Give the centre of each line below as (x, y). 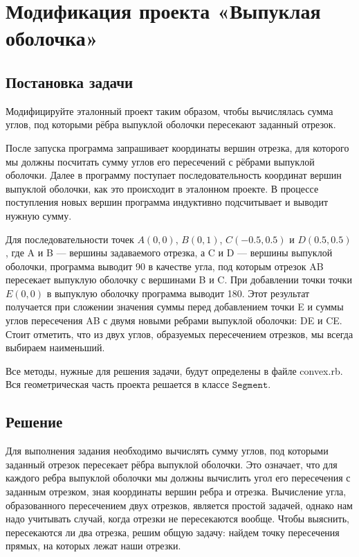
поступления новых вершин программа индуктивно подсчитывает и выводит (167, 202)
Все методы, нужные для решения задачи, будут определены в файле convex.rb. (174, 370)
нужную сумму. (39, 215)
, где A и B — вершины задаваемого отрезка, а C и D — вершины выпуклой (169, 253)
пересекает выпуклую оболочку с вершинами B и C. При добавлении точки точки (179, 280)
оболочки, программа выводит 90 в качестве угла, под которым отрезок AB (165, 266)
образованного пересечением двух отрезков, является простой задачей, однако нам (179, 505)
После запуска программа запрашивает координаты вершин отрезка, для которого (177, 147)
